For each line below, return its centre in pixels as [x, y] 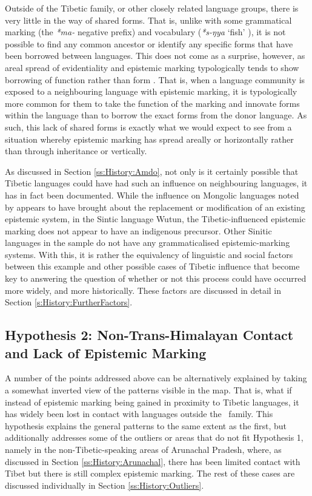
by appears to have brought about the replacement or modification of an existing [155, 207]
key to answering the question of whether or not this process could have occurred [156, 278]
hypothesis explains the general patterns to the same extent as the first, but [146, 425]
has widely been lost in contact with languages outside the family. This [139, 414]
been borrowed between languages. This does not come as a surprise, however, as [155, 56]
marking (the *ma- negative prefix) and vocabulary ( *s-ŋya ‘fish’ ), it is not [145, 32]
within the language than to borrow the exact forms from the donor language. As [156, 115]
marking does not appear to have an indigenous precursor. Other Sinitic [138, 230]
